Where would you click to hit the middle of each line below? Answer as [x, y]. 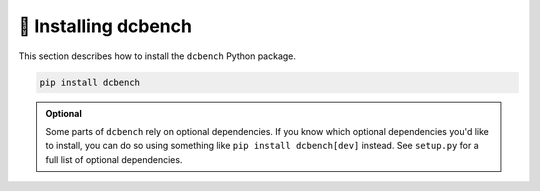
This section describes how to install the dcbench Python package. [157, 56]
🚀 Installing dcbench [105, 26]
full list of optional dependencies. [114, 159]
